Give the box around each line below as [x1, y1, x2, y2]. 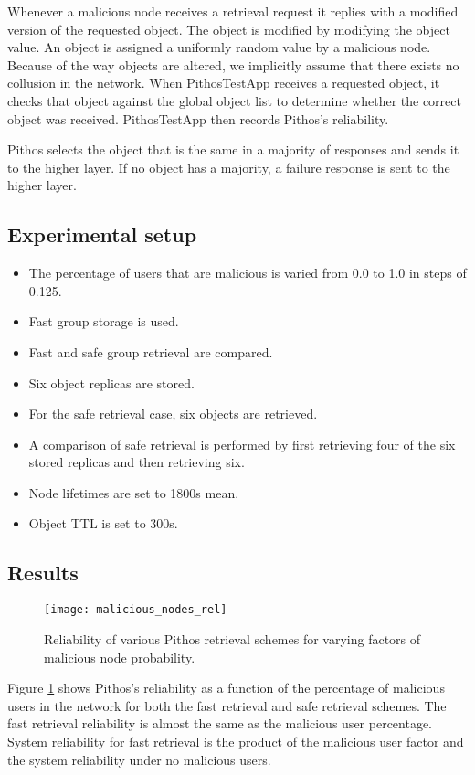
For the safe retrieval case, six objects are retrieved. [28, 404, 318, 423]
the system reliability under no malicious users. [7, 749, 271, 769]
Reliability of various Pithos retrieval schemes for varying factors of [44, 629, 421, 648]
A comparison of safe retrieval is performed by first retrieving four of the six [28, 434, 456, 453]
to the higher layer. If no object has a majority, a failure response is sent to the [7, 157, 450, 176]
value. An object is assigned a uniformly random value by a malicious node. [7, 37, 431, 57]
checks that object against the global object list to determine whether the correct [7, 90, 461, 110]
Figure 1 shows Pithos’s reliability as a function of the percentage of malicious [7, 678, 445, 697]
